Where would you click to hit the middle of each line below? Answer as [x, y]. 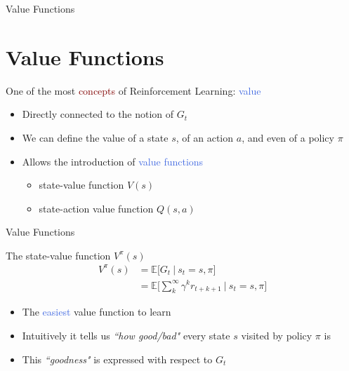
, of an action [205, 137]
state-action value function [96, 208]
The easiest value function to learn [97, 312]
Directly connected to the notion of [98, 114]
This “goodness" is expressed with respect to [117, 359]
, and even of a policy [288, 137]
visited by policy [277, 335]
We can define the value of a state [95, 137]
